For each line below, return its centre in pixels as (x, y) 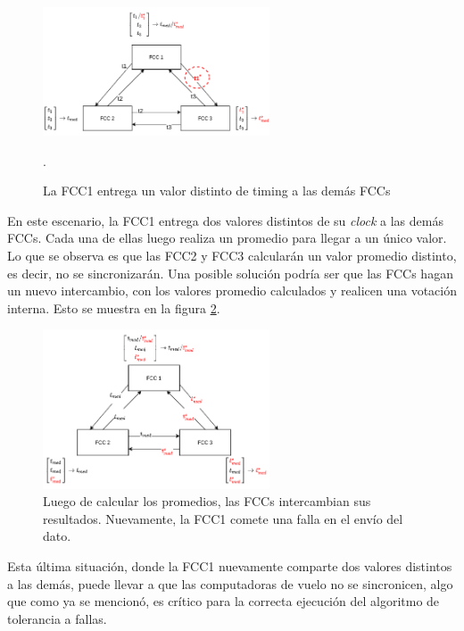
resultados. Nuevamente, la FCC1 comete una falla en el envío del (223, 518)
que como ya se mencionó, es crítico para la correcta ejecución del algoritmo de (224, 601)
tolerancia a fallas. (57, 618)
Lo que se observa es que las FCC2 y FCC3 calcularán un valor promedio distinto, (232, 256)
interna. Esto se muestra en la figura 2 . (114, 307)
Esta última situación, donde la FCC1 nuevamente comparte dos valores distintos (230, 566)
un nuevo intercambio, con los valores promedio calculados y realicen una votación (232, 291)
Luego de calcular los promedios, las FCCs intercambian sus (207, 501)
